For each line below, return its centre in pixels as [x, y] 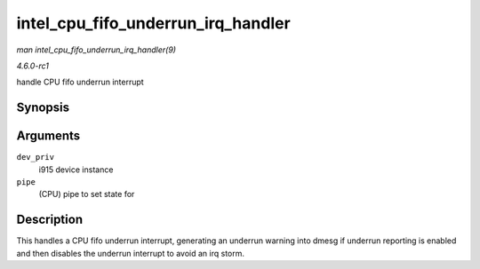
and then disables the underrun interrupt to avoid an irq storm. [130, 253]
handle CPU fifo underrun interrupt [80, 82]
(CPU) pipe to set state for [87, 194]
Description [50, 220]
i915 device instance [76, 170]
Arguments [48, 136]
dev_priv [36, 157]
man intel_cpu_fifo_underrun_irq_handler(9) [96, 50]
